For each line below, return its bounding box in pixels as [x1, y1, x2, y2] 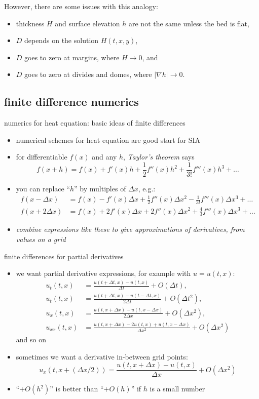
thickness [16, 18, 45, 28]
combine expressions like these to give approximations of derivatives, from [16, 224, 245, 234]
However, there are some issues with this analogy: [4, 1, 158, 11]
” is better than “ [50, 383, 104, 394]
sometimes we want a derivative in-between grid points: [16, 351, 188, 362]
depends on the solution [24, 35, 99, 46]
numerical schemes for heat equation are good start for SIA [16, 134, 201, 145]
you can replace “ [16, 183, 70, 194]
